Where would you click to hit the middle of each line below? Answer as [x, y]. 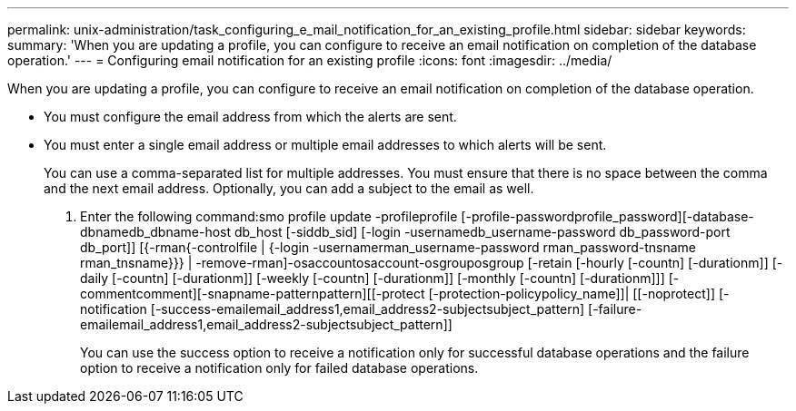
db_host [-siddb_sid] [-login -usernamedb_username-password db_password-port [482, 232]
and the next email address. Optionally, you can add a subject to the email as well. [289, 188]
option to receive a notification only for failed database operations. [279, 368]
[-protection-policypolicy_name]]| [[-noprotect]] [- [579, 294]
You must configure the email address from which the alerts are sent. [250, 117]
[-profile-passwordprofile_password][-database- [607, 216]
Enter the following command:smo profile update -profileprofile [269, 216]
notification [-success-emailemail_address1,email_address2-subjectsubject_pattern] [333, 309]
